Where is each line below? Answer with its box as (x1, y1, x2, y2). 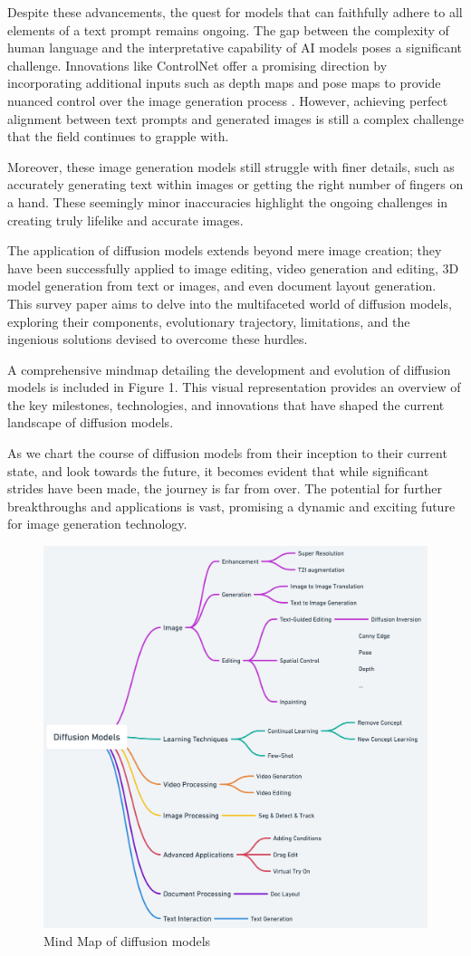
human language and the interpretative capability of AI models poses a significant (7, 38, 463, 57)
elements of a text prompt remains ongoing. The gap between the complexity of (7, 20, 449, 39)
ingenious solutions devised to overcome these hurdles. (7, 330, 308, 349)
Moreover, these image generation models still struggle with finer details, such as (7, 157, 455, 176)
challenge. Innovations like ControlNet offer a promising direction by (7, 55, 388, 74)
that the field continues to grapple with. (7, 127, 229, 146)
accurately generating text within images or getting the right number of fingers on (7, 175, 464, 194)
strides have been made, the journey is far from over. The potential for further (7, 479, 443, 498)
